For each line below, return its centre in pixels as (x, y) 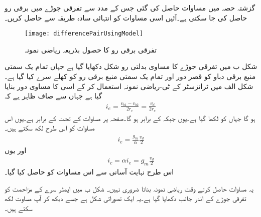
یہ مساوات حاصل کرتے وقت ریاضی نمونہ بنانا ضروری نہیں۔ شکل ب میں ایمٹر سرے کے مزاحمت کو (129, 188)
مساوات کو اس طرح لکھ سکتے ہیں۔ (50, 128)
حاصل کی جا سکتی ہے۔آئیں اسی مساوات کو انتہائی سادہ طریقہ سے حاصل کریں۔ (126, 17)
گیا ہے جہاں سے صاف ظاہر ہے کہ (53, 96)
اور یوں (16, 150)
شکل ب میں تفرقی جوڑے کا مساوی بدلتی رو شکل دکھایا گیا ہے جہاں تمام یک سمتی (131, 66)
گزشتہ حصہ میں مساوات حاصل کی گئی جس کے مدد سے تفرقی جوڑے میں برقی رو (130, 7)
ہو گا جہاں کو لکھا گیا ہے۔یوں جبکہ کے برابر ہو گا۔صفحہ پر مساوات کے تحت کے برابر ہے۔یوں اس (130, 118)
